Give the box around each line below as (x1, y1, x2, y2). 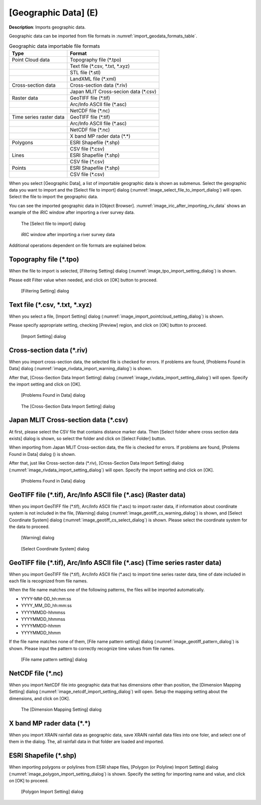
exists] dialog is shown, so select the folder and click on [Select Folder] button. (9, 435, 166, 441)
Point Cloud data (12, 56, 50, 63)
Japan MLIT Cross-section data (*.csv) (9, 416, 129, 424)
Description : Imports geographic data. (9, 24, 86, 30)
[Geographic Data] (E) (9, 7, 99, 18)
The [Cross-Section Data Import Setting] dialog (21, 403, 116, 409)
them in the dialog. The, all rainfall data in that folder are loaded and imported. (9, 739, 164, 744)
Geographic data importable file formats (9, 43, 100, 49)
